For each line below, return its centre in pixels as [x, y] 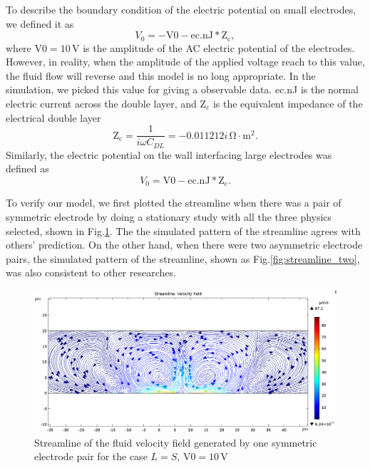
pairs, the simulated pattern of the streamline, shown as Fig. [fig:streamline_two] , [183, 258]
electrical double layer [53, 117]
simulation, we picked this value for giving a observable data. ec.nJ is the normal [182, 89]
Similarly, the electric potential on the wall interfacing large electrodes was [169, 154]
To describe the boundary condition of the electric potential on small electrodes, [181, 9]
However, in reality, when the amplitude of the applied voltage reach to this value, [185, 62]
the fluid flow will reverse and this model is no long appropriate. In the [161, 75]
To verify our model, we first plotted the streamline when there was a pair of [174, 203]
